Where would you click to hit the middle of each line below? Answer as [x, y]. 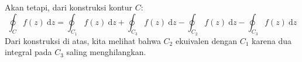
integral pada [28, 52]
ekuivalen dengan [206, 40]
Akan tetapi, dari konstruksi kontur [69, 7]
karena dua [272, 40]
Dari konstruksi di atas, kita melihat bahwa [83, 40]
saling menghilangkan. [106, 52]
